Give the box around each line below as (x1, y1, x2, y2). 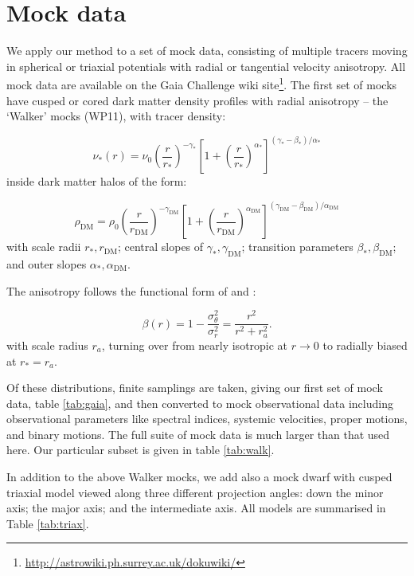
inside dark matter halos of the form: (6, 173, 187, 190)
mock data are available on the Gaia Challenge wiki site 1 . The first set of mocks (6, 74, 397, 92)
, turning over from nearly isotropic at (101, 336, 288, 353)
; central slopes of (117, 238, 204, 255)
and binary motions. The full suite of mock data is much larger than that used (6, 425, 390, 442)
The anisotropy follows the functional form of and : (6, 282, 256, 299)
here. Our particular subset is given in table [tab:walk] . (6, 441, 275, 458)
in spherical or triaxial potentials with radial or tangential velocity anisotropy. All (6, 57, 406, 74)
